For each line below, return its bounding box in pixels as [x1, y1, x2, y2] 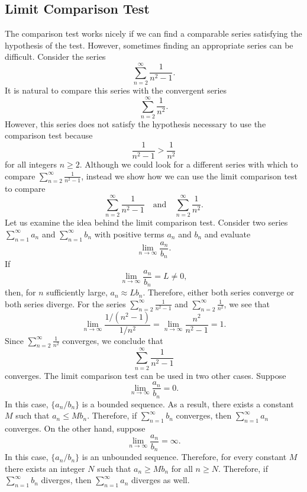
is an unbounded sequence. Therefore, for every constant [82, 451, 287, 463]
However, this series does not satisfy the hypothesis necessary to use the [5, 117, 266, 130]
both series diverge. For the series [5, 297, 126, 310]
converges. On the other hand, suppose [5, 422, 146, 435]
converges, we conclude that [62, 334, 163, 346]
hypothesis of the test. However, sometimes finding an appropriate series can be [5, 38, 293, 51]
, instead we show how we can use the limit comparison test [81, 169, 298, 182]
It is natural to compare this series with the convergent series [5, 84, 227, 97]
